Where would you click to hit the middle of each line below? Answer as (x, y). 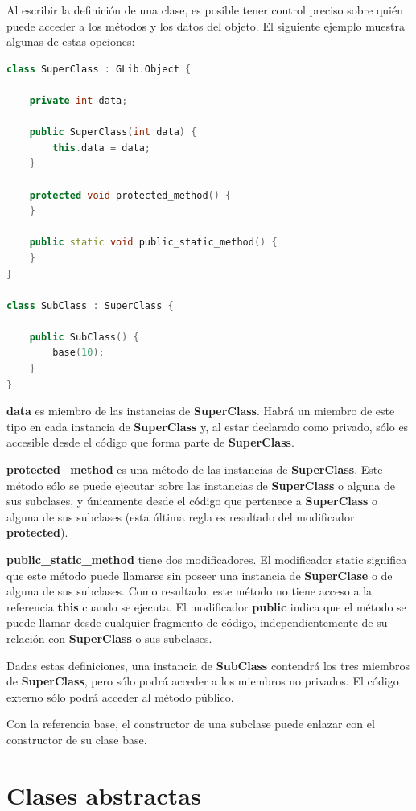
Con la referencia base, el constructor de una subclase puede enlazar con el (191, 724)
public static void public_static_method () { (153, 243)
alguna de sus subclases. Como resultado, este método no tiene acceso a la (189, 591)
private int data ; (78, 100)
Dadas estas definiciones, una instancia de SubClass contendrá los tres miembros (208, 665)
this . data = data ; (102, 148)
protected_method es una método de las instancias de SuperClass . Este (195, 469)
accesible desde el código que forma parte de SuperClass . (150, 442)
